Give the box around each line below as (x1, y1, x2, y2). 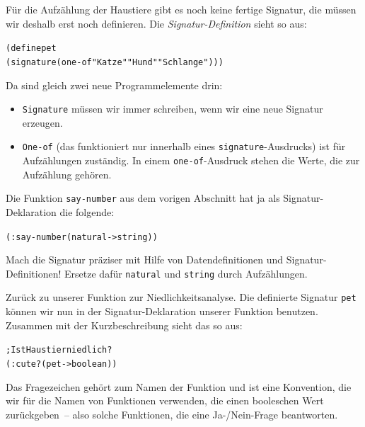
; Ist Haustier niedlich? (6, 345, 112, 355)
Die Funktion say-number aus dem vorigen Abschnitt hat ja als (6, 190, 280, 205)
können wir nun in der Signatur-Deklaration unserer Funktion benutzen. (6, 304, 318, 319)
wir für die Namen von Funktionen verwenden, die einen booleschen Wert (6, 393, 324, 408)
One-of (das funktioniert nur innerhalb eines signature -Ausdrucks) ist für (22, 139, 346, 154)
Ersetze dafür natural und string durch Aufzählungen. (64, 266, 308, 280)
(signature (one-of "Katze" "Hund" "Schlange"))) (6, 57, 224, 67)
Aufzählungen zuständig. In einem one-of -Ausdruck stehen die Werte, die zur (22, 153, 360, 167)
